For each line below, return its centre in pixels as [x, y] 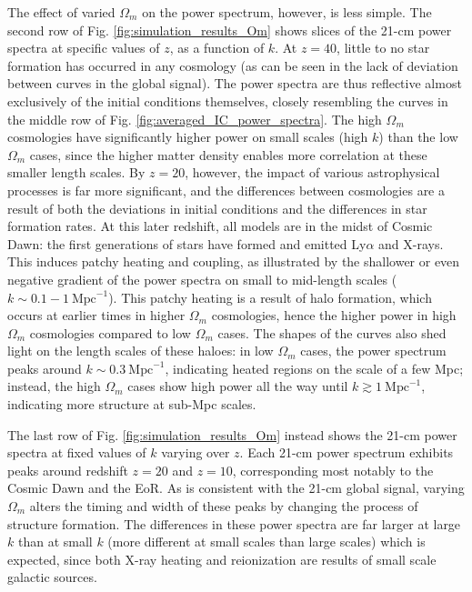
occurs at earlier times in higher [96, 315]
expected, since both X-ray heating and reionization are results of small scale [222, 559]
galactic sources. [52, 577]
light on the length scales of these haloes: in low [141, 351]
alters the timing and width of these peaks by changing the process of [224, 506]
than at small [55, 542]
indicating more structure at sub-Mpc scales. [132, 404]
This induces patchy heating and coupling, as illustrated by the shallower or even [234, 261]
